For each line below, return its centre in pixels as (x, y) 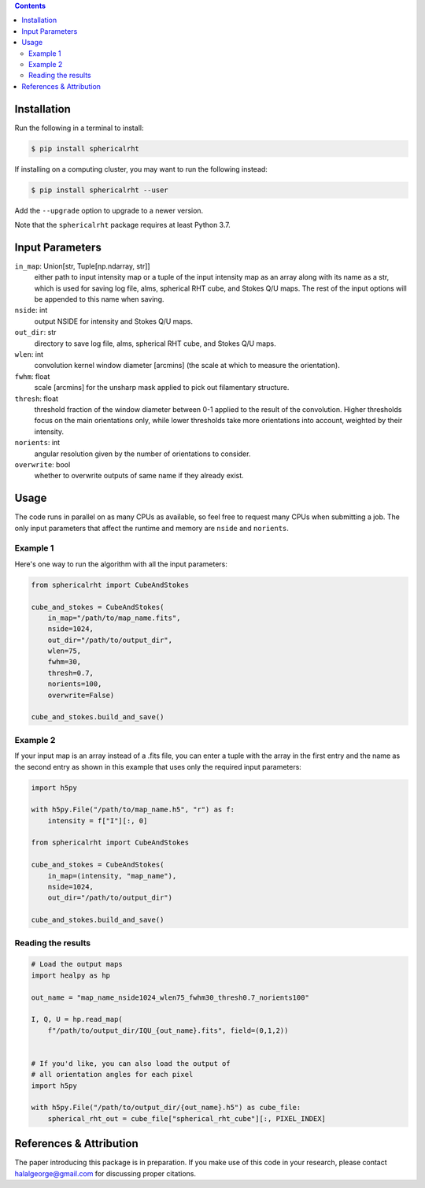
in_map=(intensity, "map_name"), (112, 876)
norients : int (37, 443)
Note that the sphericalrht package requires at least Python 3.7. (123, 225)
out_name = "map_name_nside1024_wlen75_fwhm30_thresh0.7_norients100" (170, 997)
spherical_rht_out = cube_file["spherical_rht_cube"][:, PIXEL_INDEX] (187, 1118)
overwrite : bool (42, 464)
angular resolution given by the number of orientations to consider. (142, 454)
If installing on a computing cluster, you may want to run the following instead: (141, 169)
